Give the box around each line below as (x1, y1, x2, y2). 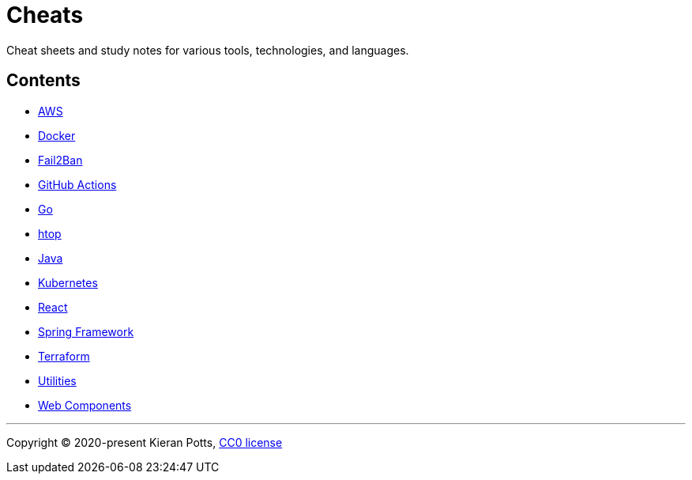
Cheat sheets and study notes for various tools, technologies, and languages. (6, 43, 409, 57)
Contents (6, 70, 81, 91)
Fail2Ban (38, 153, 83, 167)
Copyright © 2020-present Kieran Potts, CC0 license (6, 435, 283, 449)
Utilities (38, 373, 77, 387)
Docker (38, 128, 76, 142)
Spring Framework (38, 324, 134, 338)
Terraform (38, 349, 90, 363)
